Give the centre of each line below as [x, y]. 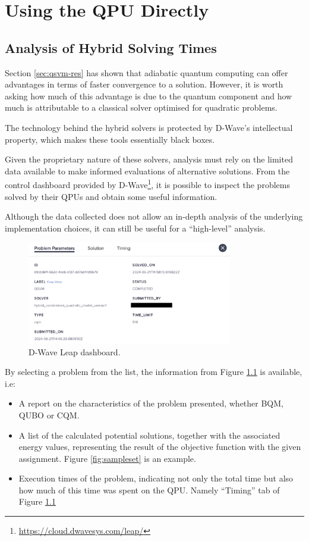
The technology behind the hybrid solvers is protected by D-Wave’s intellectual [149, 127]
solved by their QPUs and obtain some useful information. [111, 196]
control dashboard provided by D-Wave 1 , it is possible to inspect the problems [147, 184]
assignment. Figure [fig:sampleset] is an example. [107, 458]
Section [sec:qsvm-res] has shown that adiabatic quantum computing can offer [146, 72]
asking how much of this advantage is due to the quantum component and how [149, 96]
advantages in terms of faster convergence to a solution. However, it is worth [144, 84]
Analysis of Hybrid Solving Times [111, 47]
